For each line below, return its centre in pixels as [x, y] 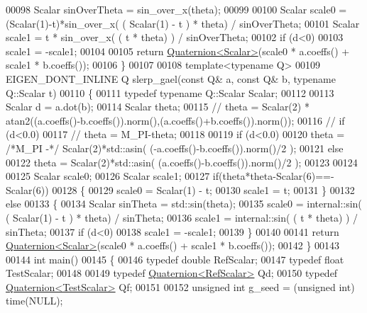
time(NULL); [34, 301]
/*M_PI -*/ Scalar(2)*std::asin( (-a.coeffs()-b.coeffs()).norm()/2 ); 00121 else [175, 148]
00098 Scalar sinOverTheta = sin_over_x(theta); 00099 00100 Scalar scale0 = [176, 9]
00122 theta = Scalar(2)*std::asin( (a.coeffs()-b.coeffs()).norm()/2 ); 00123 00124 [182, 162]
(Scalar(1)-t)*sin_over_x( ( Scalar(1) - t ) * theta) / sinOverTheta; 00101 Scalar [183, 23]
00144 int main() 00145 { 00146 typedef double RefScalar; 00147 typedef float [175, 259]
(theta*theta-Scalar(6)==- [276, 176]
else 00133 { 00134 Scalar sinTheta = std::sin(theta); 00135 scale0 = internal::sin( [184, 204]
